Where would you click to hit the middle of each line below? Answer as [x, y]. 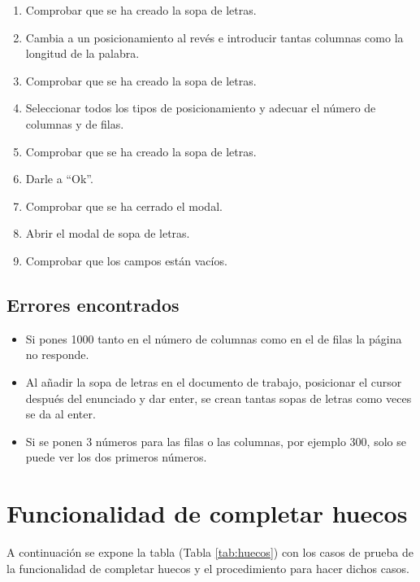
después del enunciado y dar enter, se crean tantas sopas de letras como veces [219, 398]
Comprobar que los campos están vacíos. [126, 260]
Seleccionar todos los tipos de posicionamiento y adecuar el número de [201, 108]
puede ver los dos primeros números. [116, 457]
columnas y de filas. [75, 123]
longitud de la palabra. [82, 53]
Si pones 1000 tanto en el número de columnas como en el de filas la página [214, 338]
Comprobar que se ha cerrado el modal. [124, 206]
